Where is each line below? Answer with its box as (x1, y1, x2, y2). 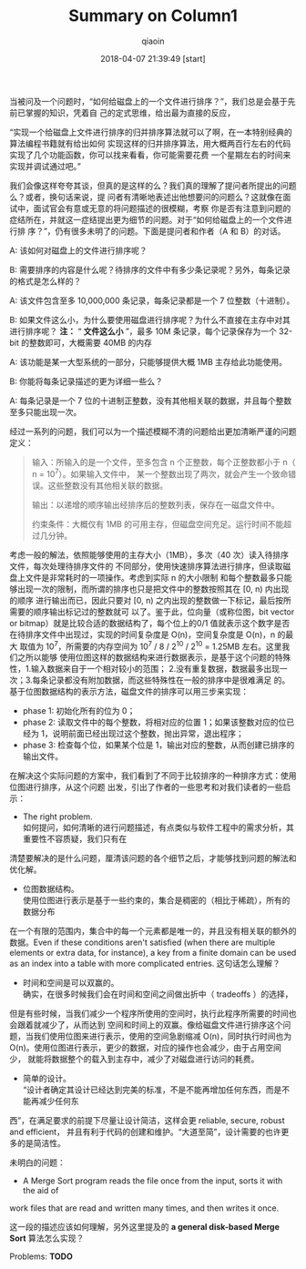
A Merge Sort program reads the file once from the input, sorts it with (22, 1175, 283, 1186)
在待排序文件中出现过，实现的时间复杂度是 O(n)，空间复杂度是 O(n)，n (9, 629, 276, 640)
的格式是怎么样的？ (9, 275, 82, 287)
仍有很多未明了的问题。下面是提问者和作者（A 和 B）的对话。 (55, 225, 286, 237)
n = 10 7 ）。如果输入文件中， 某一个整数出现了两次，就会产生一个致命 (31, 466, 289, 479)
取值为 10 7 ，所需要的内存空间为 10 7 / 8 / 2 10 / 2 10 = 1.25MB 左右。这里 (19, 639, 282, 652)
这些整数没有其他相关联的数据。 (47, 480, 168, 491)
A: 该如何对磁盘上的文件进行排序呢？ (9, 245, 148, 256)
